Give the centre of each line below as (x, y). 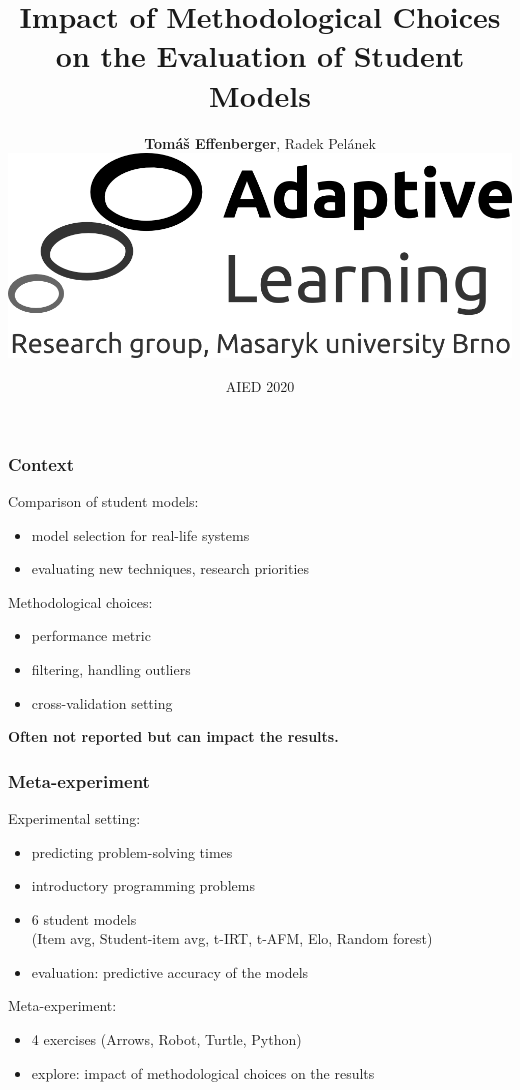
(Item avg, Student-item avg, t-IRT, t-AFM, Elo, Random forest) (232, 938)
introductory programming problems (143, 885)
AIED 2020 (260, 386)
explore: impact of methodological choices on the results (203, 1072)
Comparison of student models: (103, 500)
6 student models (84, 918)
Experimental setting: (74, 817)
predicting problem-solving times (132, 851)
